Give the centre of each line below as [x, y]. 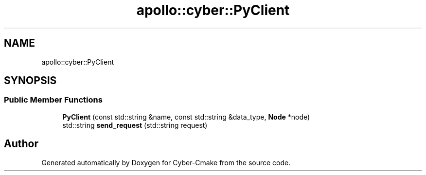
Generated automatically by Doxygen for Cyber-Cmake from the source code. [166, 162]
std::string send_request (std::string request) [135, 125]
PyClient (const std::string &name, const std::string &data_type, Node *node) [186, 117]
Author [21, 144]
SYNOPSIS [30, 81]
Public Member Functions [53, 100]
